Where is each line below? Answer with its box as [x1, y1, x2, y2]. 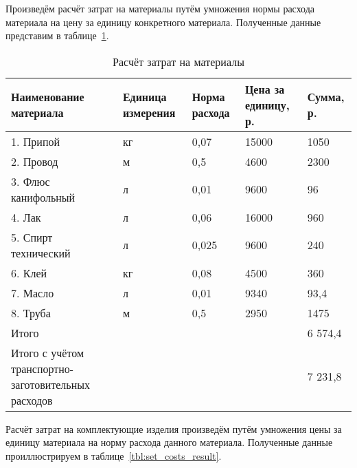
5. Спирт [11, 228, 53, 245]
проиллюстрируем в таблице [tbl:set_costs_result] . [5, 448, 222, 462]
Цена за [244, 81, 285, 97]
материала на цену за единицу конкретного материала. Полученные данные [5, 14, 321, 29]
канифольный [11, 189, 76, 205]
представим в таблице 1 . [5, 28, 109, 43]
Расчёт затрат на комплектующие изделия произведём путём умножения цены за [5, 421, 342, 436]
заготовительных [11, 376, 90, 392]
